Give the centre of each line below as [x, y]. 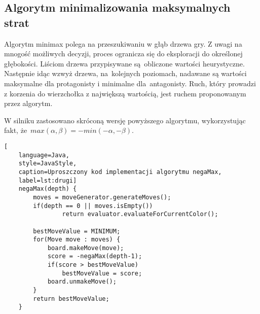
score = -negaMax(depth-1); [95, 256]
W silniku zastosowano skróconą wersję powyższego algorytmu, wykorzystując [125, 120]
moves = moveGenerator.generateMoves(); [102, 197]
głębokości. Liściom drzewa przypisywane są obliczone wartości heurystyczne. [124, 63]
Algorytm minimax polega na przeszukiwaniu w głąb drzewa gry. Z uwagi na [123, 43]
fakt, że [16, 130]
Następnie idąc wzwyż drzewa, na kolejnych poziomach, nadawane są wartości [125, 73]
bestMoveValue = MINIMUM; [77, 231]
